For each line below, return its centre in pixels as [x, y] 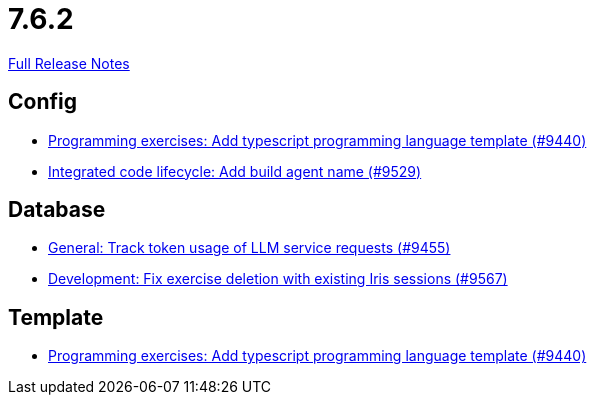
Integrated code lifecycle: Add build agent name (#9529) [235, 171]
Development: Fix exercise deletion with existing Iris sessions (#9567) [278, 279]
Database [57, 210]
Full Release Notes [69, 63]
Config [42, 102]
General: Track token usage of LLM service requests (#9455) [249, 248]
